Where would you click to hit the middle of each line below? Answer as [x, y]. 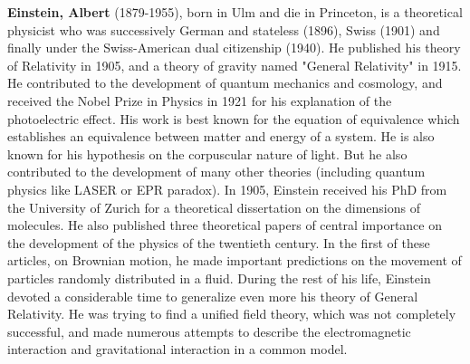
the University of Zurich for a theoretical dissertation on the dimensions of [214, 207]
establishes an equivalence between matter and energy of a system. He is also [221, 136]
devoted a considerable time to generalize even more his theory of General [213, 296]
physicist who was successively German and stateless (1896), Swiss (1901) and [224, 29]
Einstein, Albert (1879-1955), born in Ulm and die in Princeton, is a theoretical [235, 12]
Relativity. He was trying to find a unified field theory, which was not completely [232, 314]
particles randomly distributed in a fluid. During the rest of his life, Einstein [219, 278]
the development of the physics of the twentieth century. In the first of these [219, 242]
